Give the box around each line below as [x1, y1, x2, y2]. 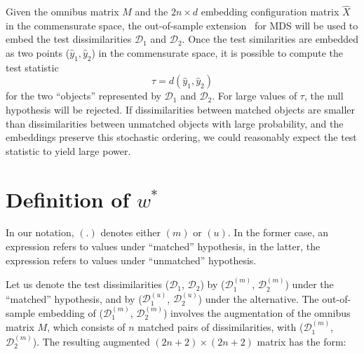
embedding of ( [38, 305, 103, 320]
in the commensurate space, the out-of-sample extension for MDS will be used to [6, 18, 358, 32]
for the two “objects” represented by [6, 88, 161, 103]
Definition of [6, 184, 130, 213]
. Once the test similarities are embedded [182, 32, 359, 46]
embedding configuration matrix [201, 4, 339, 19]
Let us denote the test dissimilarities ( [6, 277, 170, 292]
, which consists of [47, 320, 126, 334]
